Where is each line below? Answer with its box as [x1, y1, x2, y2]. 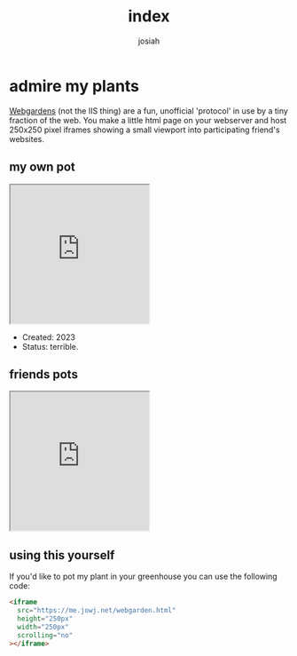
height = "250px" [17, 614, 74, 623]
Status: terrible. [21, 341, 79, 352]
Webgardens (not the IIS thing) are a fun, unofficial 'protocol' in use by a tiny [9, 105, 288, 116]
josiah [137, 36, 160, 46]
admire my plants [9, 75, 140, 96]
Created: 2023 [21, 331, 75, 343]
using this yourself [9, 548, 115, 563]
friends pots [9, 367, 78, 382]
